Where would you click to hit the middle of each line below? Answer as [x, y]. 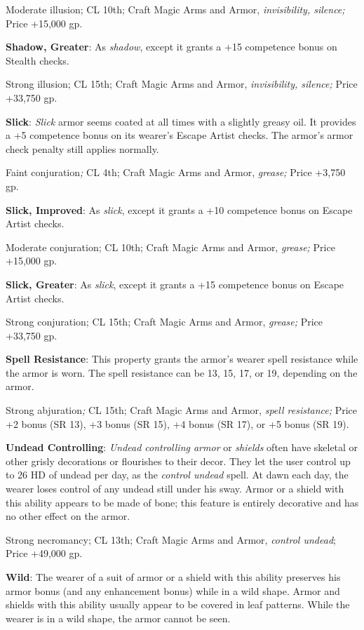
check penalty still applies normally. [82, 148]
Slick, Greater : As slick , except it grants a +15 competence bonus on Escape [175, 284]
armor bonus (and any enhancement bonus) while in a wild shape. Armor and [173, 590]
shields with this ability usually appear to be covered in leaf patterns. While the [178, 604]
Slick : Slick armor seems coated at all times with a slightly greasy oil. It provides [181, 121]
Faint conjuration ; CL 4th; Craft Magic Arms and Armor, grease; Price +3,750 [176, 172]
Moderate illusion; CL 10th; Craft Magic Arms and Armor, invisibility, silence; [175, 9]
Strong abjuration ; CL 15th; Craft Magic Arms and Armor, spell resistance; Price [182, 410]
